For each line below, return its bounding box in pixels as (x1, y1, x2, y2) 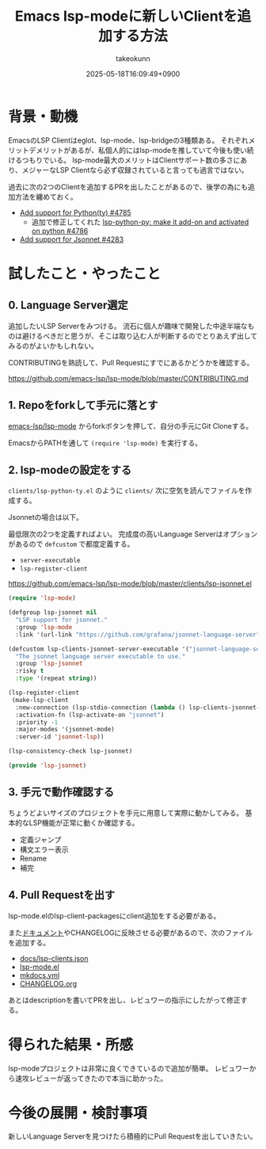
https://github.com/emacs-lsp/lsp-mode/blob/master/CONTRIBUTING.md (8, 373, 249, 383)
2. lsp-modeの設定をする (8, 463, 132, 476)
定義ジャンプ (19, 834, 62, 844)
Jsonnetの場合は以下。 (8, 513, 84, 522)
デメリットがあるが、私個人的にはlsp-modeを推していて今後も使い (28, 145, 248, 155)
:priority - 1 (15, 718, 59, 726)
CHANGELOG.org (19, 979, 78, 988)
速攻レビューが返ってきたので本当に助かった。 (14, 1073, 168, 1082)
